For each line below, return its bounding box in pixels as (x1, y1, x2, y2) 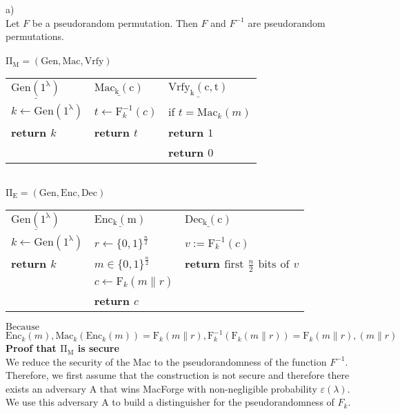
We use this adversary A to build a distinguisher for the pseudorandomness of (6, 395, 334, 409)
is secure (77, 341, 119, 355)
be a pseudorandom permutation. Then (32, 15, 198, 30)
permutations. (6, 29, 64, 43)
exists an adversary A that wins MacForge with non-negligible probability (6, 381, 317, 395)
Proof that (6, 341, 57, 355)
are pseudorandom (248, 15, 326, 30)
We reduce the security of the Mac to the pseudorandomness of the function (6, 354, 327, 368)
